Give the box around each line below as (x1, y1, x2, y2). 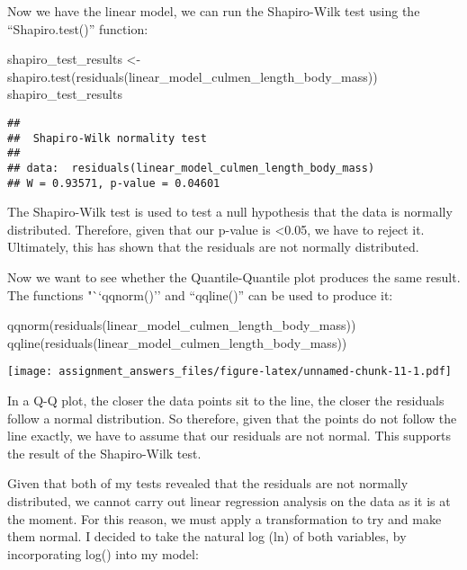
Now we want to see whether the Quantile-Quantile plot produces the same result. (7, 268, 461, 287)
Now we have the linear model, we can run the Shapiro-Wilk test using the (7, 2, 420, 20)
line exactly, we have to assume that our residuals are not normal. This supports (7, 426, 452, 445)
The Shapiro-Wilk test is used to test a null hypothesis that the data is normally (7, 202, 453, 221)
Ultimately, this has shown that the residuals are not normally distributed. (7, 237, 419, 256)
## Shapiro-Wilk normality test (7, 131, 207, 145)
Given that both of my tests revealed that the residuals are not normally (7, 474, 409, 493)
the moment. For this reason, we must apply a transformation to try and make (7, 509, 442, 528)
